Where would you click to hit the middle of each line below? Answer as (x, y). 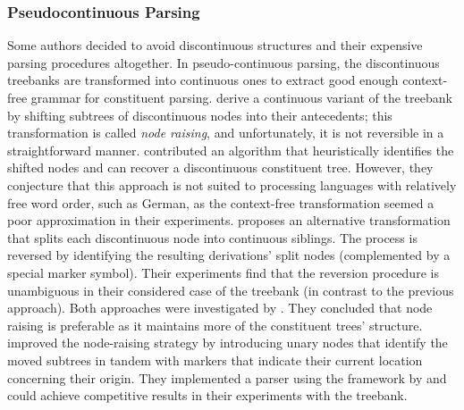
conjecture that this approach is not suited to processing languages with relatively (232, 184)
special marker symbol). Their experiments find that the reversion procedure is (223, 272)
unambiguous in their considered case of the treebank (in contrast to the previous (231, 290)
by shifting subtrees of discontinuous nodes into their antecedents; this (200, 115)
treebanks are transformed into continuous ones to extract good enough (203, 80)
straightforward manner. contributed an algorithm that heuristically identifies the (231, 150)
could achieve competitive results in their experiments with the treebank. (207, 395)
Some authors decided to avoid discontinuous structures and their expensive (215, 45)
